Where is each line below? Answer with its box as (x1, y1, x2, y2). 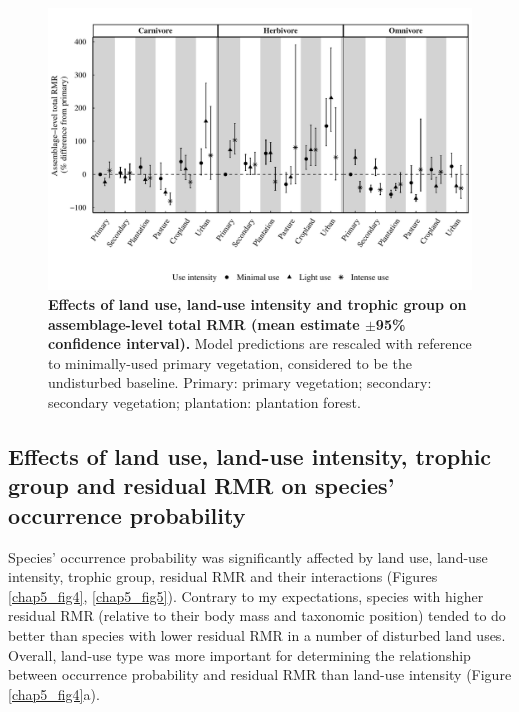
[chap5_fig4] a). (8, 683, 100, 704)
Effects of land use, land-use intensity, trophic (8, 440, 492, 471)
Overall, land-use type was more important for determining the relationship (8, 644, 471, 665)
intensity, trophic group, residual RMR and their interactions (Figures (8, 566, 438, 587)
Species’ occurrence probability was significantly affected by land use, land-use (8, 546, 488, 567)
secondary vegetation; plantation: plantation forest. (48, 391, 361, 412)
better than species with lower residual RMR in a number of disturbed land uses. (8, 624, 506, 645)
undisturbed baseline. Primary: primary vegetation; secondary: (48, 372, 432, 393)
